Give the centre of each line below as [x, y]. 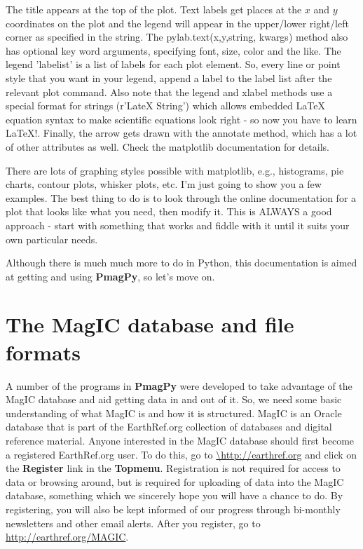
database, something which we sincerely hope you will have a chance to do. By [174, 495]
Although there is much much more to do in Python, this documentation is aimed [181, 263]
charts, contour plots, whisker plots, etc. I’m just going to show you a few [164, 184]
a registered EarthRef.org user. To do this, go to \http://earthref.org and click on [181, 454]
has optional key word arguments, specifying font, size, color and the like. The [173, 50]
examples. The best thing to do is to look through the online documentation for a [181, 197]
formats [43, 352]
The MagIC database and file [150, 324]
